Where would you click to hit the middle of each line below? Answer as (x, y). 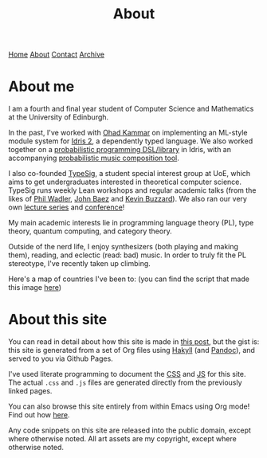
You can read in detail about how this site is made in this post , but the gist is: (134, 342)
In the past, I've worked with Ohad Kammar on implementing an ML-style (128, 133)
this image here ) (35, 288)
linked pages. (30, 391)
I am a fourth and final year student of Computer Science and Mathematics (131, 109)
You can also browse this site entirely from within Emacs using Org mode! (129, 406)
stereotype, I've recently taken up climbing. (80, 264)
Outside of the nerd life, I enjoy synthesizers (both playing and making (124, 247)
